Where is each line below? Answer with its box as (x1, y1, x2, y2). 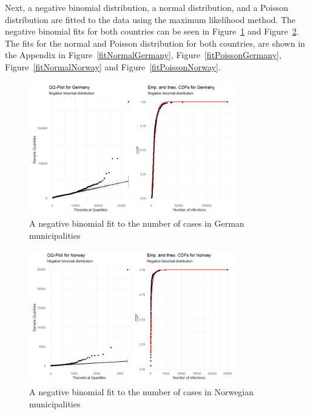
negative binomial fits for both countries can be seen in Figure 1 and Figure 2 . (5, 25, 299, 38)
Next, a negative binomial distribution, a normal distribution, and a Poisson (5, 1, 288, 13)
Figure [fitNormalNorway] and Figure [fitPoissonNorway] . (5, 60, 221, 73)
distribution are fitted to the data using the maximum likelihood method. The (5, 13, 295, 25)
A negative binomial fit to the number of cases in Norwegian (29, 385, 254, 398)
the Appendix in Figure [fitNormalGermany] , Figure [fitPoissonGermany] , (5, 48, 281, 61)
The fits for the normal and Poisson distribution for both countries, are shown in (5, 36, 305, 49)
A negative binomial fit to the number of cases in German (29, 217, 244, 230)
